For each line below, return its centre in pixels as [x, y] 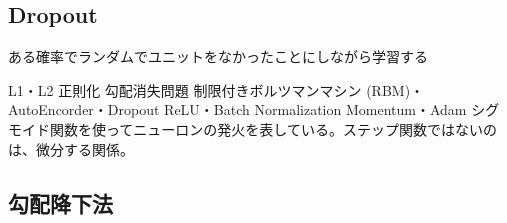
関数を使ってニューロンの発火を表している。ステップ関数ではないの [273, 128]
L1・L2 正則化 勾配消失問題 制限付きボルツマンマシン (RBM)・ [216, 89]
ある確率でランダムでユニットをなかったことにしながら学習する [218, 56]
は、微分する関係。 [71, 148]
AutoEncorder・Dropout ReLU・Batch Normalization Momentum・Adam [237, 109]
